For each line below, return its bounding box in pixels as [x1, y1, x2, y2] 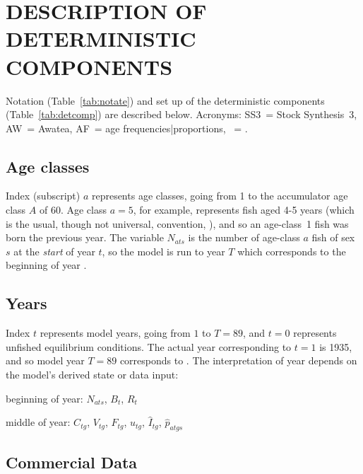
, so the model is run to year [102, 243, 225, 258]
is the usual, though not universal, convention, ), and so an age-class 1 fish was [6, 216, 349, 231]
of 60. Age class [39, 202, 107, 217]
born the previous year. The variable [6, 230, 164, 245]
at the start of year [13, 243, 95, 258]
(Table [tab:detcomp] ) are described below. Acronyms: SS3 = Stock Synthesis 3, [6, 107, 357, 122]
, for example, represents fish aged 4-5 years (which [133, 202, 355, 217]
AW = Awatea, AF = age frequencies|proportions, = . [6, 120, 248, 135]
